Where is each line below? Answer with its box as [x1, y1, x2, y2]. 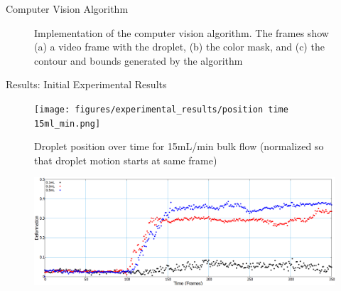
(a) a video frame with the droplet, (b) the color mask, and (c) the [34, 39, 325, 54]
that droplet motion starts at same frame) [34, 152, 217, 167]
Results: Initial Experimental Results [6, 77, 167, 92]
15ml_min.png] [34, 118, 101, 129]
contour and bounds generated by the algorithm [34, 53, 243, 68]
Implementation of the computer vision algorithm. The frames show [34, 25, 329, 40]
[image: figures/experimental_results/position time [34, 104, 288, 115]
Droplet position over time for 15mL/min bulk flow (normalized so [34, 139, 324, 154]
